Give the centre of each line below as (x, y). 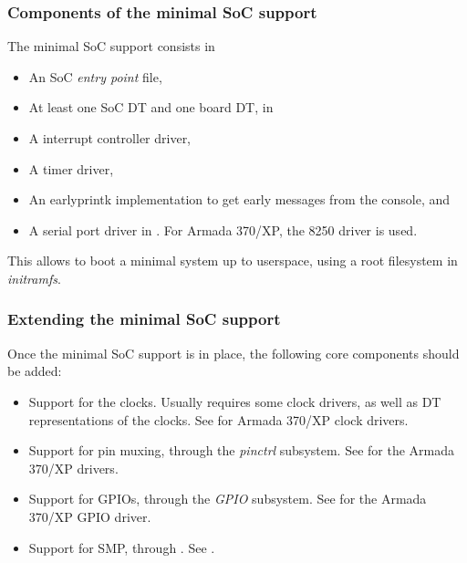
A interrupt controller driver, (110, 138)
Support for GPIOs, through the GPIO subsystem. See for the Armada (228, 499)
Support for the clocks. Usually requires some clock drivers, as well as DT (235, 401)
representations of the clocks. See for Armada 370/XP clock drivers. (218, 419)
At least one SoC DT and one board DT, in (151, 107)
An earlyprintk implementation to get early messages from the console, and (239, 199)
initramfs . (34, 278)
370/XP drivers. (73, 468)
